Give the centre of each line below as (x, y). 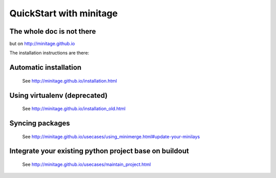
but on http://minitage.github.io (42, 44)
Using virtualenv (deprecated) (59, 95)
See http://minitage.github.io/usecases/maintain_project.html (86, 164)
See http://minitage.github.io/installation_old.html (74, 109)
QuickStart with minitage (64, 13)
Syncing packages (40, 123)
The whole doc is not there (53, 31)
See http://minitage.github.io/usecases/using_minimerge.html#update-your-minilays (111, 136)
